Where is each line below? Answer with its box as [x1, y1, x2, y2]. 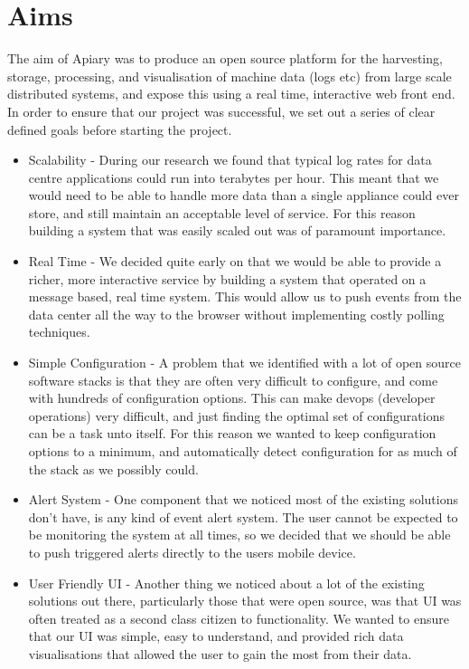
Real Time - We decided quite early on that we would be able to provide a [28, 252, 442, 271]
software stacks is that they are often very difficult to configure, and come [28, 370, 438, 389]
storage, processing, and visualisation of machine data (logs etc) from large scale [7, 66, 452, 85]
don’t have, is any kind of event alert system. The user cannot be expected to [28, 507, 458, 526]
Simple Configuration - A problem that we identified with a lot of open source [28, 353, 461, 372]
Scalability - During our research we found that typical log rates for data [28, 150, 432, 169]
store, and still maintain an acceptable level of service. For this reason [28, 203, 416, 222]
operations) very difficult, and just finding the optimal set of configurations [28, 406, 445, 425]
